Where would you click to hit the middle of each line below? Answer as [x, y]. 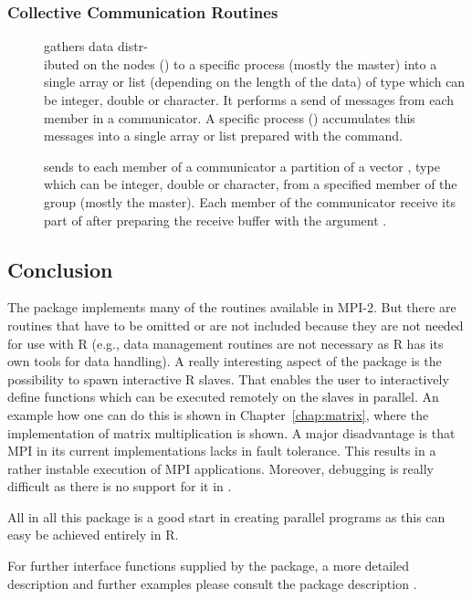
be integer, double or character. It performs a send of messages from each [249, 100]
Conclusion [60, 269]
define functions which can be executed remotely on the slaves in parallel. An [223, 397]
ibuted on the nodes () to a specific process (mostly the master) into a [241, 63]
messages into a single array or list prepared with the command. [223, 136]
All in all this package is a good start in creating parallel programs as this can [226, 516]
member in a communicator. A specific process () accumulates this [230, 117]
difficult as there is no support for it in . [120, 486]
